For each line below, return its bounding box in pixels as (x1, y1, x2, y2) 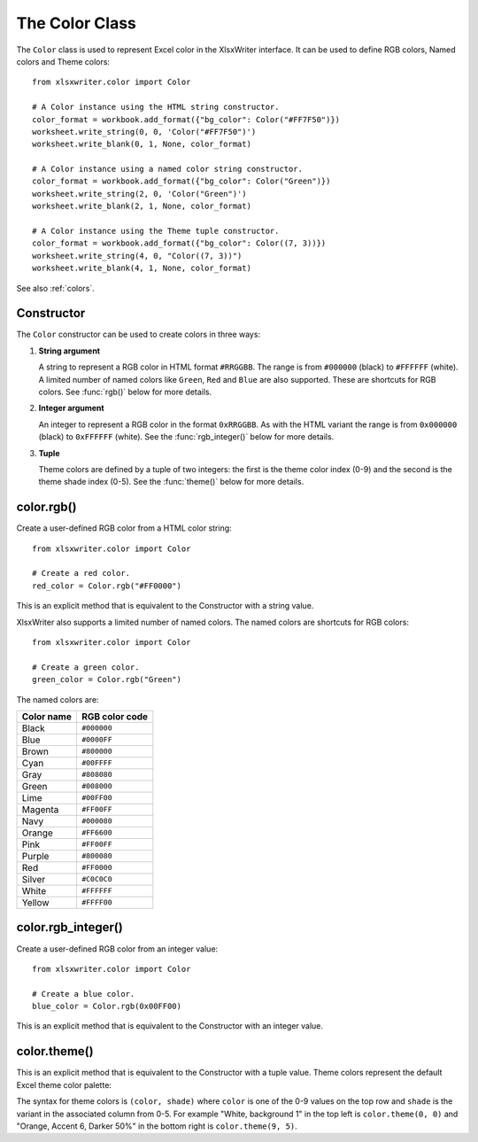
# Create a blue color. (32, 989, 135, 998)
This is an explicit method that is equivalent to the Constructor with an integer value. (16, 1021, 323, 1031)
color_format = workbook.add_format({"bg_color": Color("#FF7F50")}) (32, 114, 341, 124)
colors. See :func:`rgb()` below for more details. (38, 386, 212, 398)
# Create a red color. (32, 568, 131, 579)
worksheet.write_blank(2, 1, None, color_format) (32, 201, 252, 212)
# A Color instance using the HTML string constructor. (32, 102, 280, 113)
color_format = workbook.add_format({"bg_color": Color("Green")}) (32, 176, 331, 186)
